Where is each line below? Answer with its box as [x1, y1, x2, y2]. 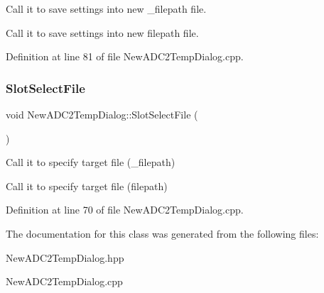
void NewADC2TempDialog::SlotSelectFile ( [6, 107, 198, 121]
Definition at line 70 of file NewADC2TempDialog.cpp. [6, 202, 244, 217]
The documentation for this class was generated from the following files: [6, 226, 319, 241]
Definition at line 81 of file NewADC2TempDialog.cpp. [6, 49, 244, 64]
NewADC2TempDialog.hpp [6, 250, 124, 265]
